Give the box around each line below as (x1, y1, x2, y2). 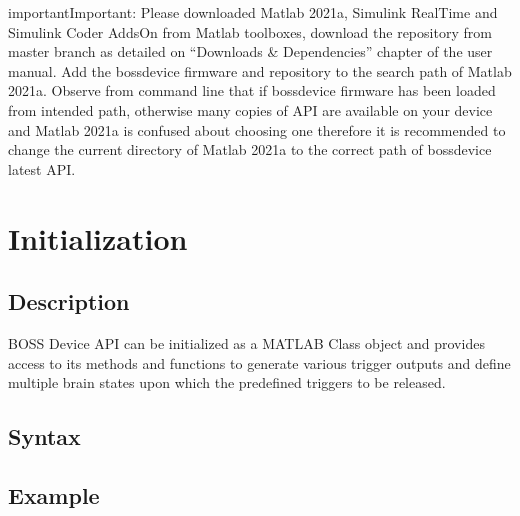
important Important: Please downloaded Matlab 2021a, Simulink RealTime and (8, 2, 498, 22)
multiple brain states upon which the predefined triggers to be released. (8, 372, 446, 393)
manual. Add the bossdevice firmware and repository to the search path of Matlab (8, 60, 512, 81)
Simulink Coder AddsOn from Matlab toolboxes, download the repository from (8, 21, 492, 42)
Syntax (8, 421, 81, 452)
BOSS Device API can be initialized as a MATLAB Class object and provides (8, 332, 485, 353)
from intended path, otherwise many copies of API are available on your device (8, 99, 493, 120)
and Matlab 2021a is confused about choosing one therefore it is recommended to (8, 119, 506, 140)
